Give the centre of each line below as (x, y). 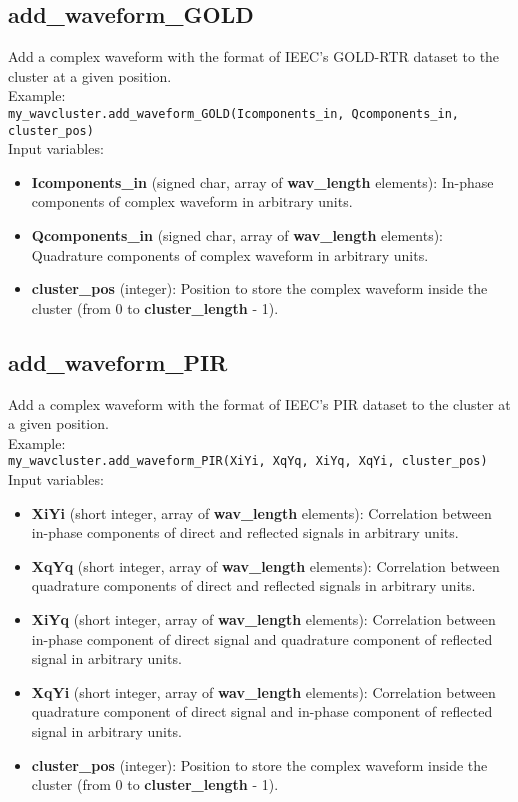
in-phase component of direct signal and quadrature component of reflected (262, 638)
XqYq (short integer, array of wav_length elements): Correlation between (265, 565)
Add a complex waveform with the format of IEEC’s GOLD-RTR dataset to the (254, 56)
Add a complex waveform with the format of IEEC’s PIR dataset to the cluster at (259, 403)
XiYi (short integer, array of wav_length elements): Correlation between (261, 512)
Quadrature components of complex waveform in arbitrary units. (230, 254)
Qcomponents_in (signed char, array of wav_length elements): (237, 235)
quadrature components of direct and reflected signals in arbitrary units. (253, 585)
